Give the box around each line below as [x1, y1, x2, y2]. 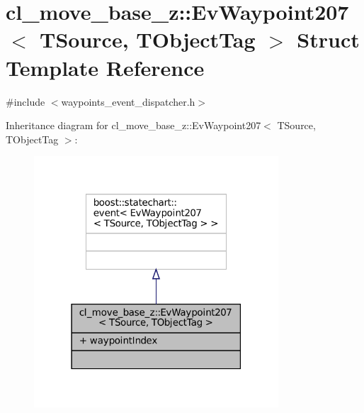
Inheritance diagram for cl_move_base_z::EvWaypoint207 [6, 118, 261, 133]
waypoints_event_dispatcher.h [61, 94, 195, 109]
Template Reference [6, 53, 205, 82]
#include [6, 94, 45, 109]
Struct [297, 25, 360, 54]
